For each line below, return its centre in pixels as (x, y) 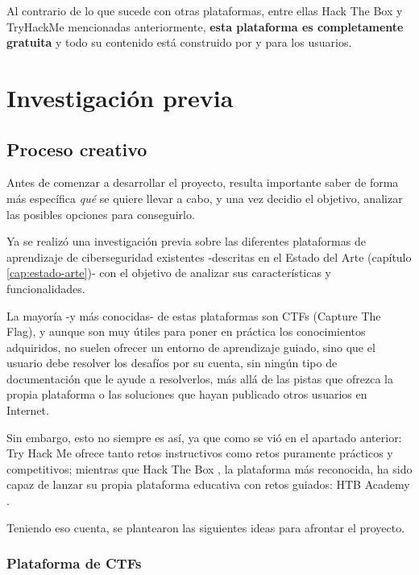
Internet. (28, 410)
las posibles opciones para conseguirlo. (101, 214)
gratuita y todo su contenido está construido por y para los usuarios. (179, 42)
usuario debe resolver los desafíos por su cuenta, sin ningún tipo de (172, 363)
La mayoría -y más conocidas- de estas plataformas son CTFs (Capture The (194, 315)
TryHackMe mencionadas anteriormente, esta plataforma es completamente (205, 26)
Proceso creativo (77, 149)
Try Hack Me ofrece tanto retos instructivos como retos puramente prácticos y (200, 453)
